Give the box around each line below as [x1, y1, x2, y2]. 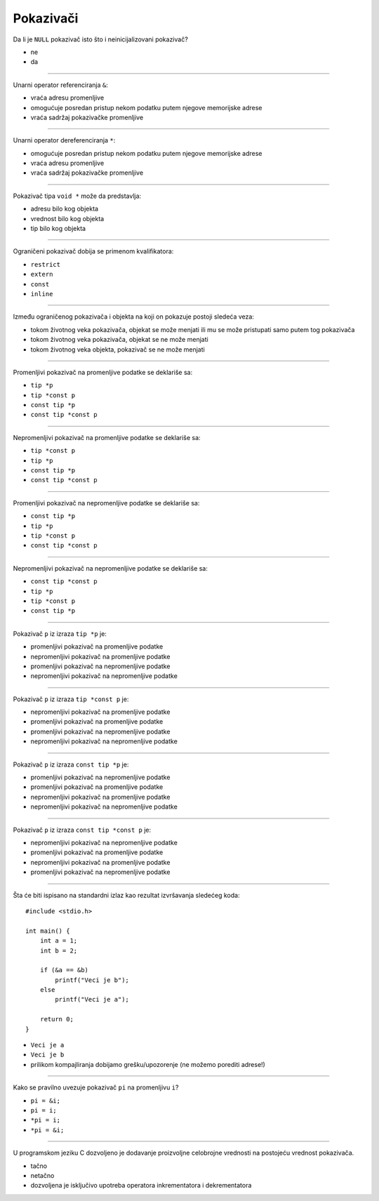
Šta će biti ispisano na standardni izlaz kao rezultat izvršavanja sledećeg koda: [13, 891, 240, 899]
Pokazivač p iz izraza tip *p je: [13, 629, 107, 638]
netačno [30, 1171, 55, 1179]
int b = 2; [39, 946, 78, 955]
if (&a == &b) [39, 966, 89, 974]
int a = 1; [39, 937, 78, 945]
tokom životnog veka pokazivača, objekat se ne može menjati [30, 336, 208, 344]
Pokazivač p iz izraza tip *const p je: [13, 695, 129, 703]
